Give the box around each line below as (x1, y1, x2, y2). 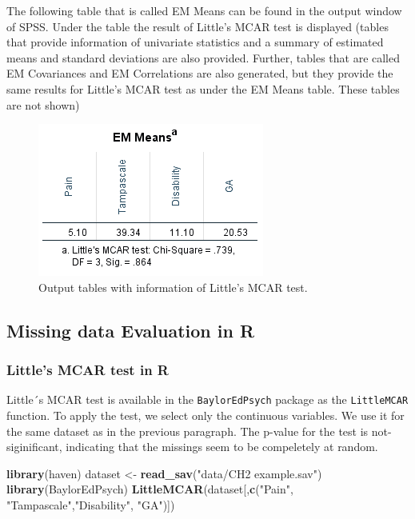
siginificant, (6, 438, 62, 455)
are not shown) (6, 96, 80, 113)
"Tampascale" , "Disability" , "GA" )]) (6, 496, 175, 513)
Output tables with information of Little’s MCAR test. (38, 278, 308, 295)
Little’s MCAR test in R (6, 360, 169, 380)
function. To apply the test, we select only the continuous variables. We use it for (6, 407, 405, 423)
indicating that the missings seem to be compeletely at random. (66, 438, 378, 455)
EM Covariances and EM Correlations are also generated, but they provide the (6, 65, 393, 82)
